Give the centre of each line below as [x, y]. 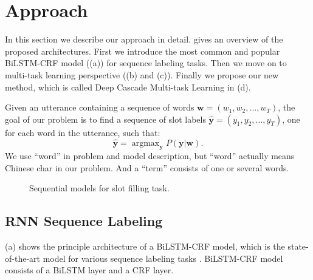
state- [298, 246]
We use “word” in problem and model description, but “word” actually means [150, 156]
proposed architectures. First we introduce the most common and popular [143, 51]
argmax [146, 143]
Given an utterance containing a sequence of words [100, 107]
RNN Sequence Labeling [84, 221]
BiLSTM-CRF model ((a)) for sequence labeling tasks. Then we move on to [146, 63]
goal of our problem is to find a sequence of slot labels [105, 119]
